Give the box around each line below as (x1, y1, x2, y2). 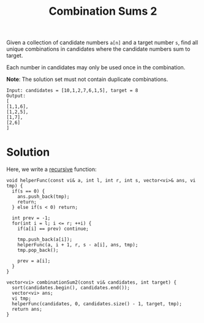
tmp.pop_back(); (17, 247, 59, 254)
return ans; (12, 306, 43, 313)
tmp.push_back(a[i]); (17, 237, 72, 243)
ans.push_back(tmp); (17, 194, 70, 200)
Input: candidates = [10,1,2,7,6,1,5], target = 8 (6, 88, 138, 94)
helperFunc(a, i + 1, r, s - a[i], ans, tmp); (17, 242, 138, 248)
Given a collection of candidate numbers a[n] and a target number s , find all (6, 39, 198, 47)
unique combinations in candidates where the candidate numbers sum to (6, 45, 191, 53)
